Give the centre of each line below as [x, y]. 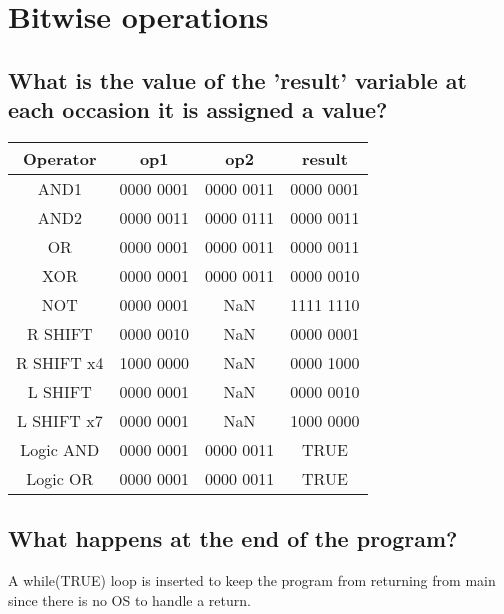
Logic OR [60, 478]
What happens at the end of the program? [233, 538]
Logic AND [60, 449]
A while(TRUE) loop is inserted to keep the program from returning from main [252, 580]
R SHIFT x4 [60, 362]
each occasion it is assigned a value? [198, 109]
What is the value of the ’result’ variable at [237, 79]
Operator [60, 158]
